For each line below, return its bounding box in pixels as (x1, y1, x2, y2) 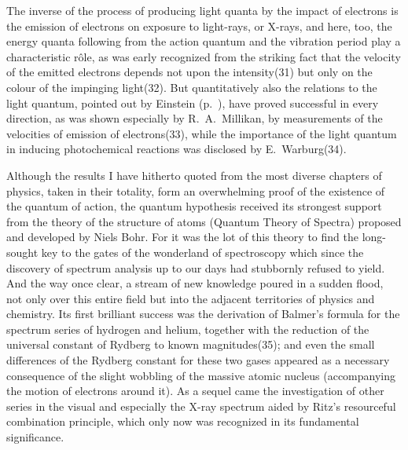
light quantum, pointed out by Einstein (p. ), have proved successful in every (6, 94, 379, 111)
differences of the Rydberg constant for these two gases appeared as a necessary (6, 352, 390, 368)
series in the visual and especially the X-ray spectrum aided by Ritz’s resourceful (6, 397, 396, 414)
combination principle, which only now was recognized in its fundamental (6, 413, 359, 430)
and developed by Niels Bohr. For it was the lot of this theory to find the (6, 229, 358, 245)
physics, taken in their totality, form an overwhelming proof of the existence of (6, 182, 385, 199)
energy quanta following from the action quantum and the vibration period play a (6, 33, 401, 49)
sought (6, 243, 39, 260)
